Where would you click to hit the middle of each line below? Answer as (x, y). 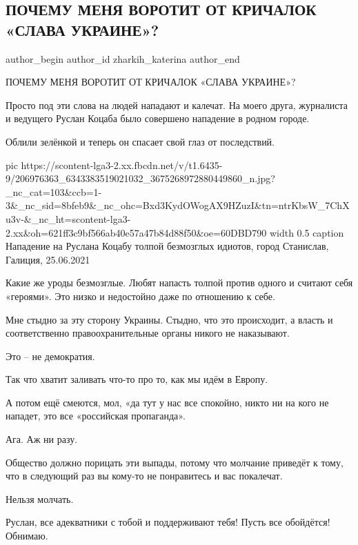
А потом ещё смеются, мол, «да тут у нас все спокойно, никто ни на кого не (167, 402)
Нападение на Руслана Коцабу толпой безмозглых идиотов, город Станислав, (167, 246)
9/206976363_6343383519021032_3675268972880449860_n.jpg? (140, 178)
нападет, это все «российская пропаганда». (96, 416)
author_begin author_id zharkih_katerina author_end (123, 58)
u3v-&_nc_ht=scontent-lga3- (68, 218)
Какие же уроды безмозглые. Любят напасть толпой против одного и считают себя (179, 283)
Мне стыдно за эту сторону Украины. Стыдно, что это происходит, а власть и (169, 319)
